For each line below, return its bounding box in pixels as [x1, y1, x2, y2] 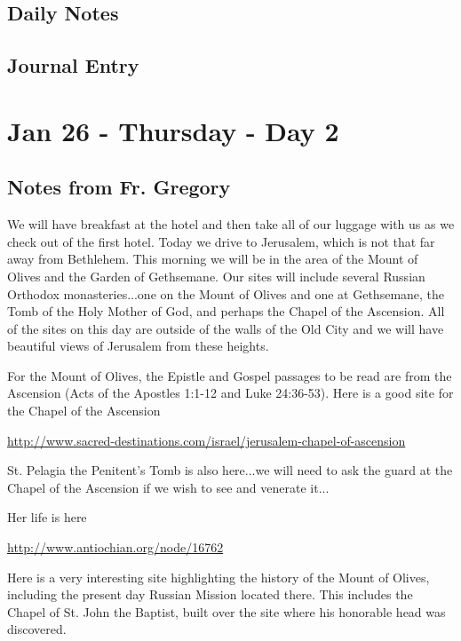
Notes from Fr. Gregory [7, 173, 231, 201]
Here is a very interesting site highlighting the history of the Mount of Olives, [7, 567, 430, 586]
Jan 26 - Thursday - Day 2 [7, 112, 339, 148]
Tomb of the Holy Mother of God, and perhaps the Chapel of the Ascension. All [7, 302, 445, 320]
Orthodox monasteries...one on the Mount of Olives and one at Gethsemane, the [7, 284, 445, 303]
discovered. [7, 620, 67, 638]
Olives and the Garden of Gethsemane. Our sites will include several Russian [7, 266, 425, 285]
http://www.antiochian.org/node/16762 [7, 538, 224, 557]
